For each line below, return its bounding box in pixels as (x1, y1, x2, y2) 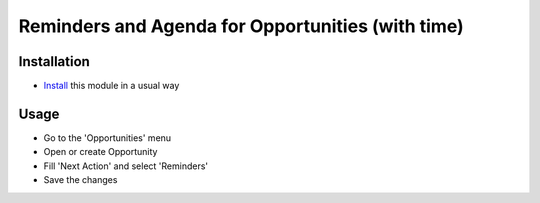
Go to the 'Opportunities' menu (43, 131, 172, 144)
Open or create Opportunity (43, 146, 158, 158)
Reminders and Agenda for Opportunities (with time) (18, 15, 464, 37)
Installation (18, 53, 90, 70)
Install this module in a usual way (43, 80, 180, 92)
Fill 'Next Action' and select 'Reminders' (43, 160, 209, 172)
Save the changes (43, 174, 118, 186)
